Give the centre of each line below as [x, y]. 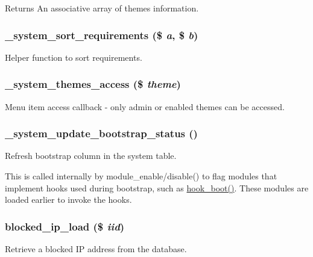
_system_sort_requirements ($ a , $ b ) [102, 35]
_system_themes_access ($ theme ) [93, 84]
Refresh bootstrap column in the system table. [91, 156]
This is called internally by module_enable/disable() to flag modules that [141, 176]
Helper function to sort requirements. [74, 57]
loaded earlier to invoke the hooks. [68, 200]
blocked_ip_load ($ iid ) [65, 226]
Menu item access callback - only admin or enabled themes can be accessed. [145, 106]
